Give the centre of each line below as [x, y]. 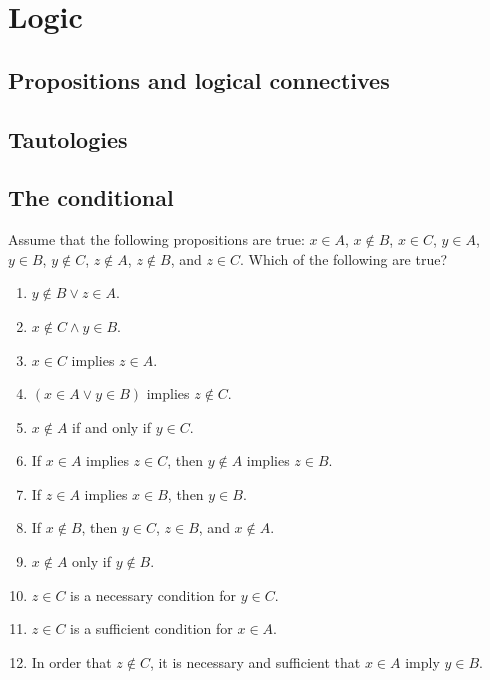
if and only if [112, 426]
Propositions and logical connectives [199, 79]
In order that [71, 661]
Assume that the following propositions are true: [156, 239]
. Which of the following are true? [344, 258]
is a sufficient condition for [151, 628]
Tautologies [68, 138]
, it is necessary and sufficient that [255, 661]
